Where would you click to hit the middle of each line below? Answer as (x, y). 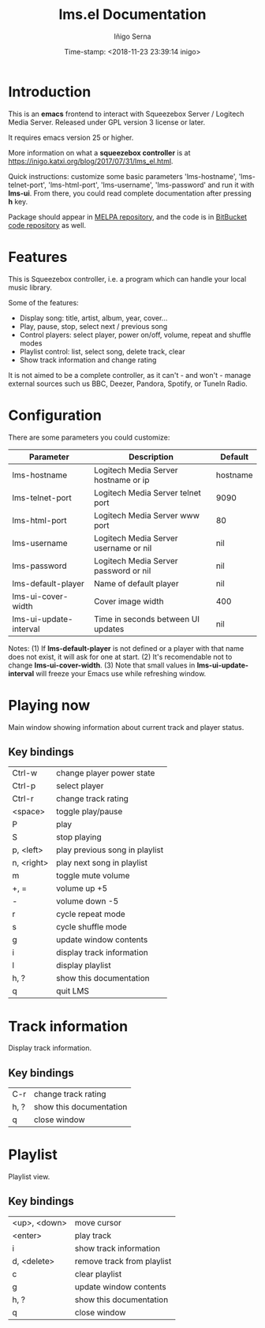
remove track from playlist (123, 1261)
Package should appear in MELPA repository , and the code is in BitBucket (127, 217)
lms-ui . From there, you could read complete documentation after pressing (130, 193)
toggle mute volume (93, 876)
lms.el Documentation (132, 15)
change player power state (106, 773)
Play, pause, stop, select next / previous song (93, 326)
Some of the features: (43, 302)
